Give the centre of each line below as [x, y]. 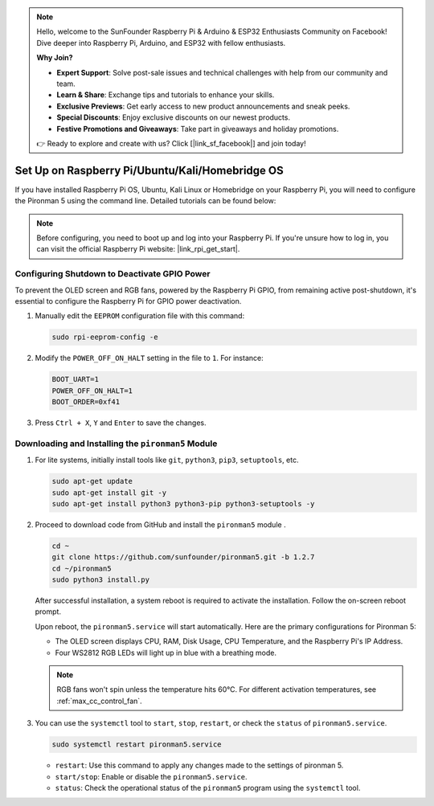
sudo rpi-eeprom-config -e [105, 337]
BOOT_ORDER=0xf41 [86, 402]
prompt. [48, 612]
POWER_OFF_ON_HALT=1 [92, 391]
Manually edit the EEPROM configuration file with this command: [140, 316]
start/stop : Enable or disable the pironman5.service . [151, 776]
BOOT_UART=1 [76, 379]
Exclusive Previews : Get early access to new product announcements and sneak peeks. [203, 106]
